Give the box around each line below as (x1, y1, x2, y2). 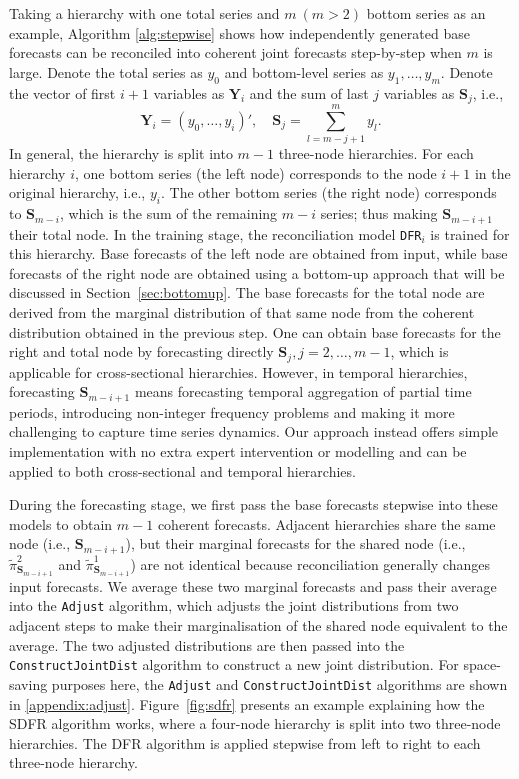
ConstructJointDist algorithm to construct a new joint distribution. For (9, 654, 459, 675)
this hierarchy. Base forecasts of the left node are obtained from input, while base (9, 243, 508, 264)
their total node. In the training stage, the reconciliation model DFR (9, 223, 422, 244)
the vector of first (9, 82, 116, 103)
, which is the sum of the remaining (59, 203, 278, 224)
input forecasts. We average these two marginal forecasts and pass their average (9, 575, 497, 596)
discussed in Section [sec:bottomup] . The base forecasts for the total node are (9, 282, 485, 303)
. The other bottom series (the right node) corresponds (160, 182, 497, 203)
